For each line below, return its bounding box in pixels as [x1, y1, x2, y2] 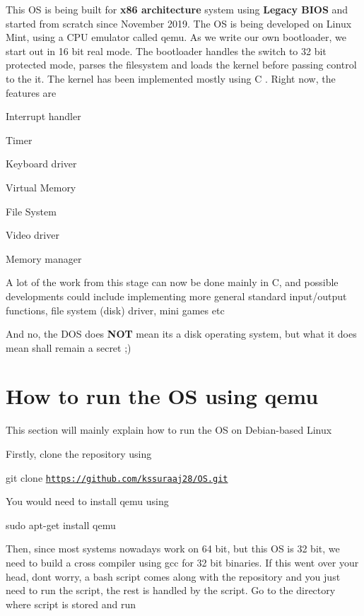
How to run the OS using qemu [6, 381, 319, 410]
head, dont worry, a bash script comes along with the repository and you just [6, 569, 341, 584]
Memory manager [6, 251, 82, 266]
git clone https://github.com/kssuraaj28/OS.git [6, 470, 228, 485]
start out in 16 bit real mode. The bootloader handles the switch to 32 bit [6, 43, 327, 58]
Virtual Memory [6, 179, 76, 194]
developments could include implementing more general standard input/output [6, 288, 347, 303]
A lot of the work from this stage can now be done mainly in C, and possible [6, 275, 339, 290]
